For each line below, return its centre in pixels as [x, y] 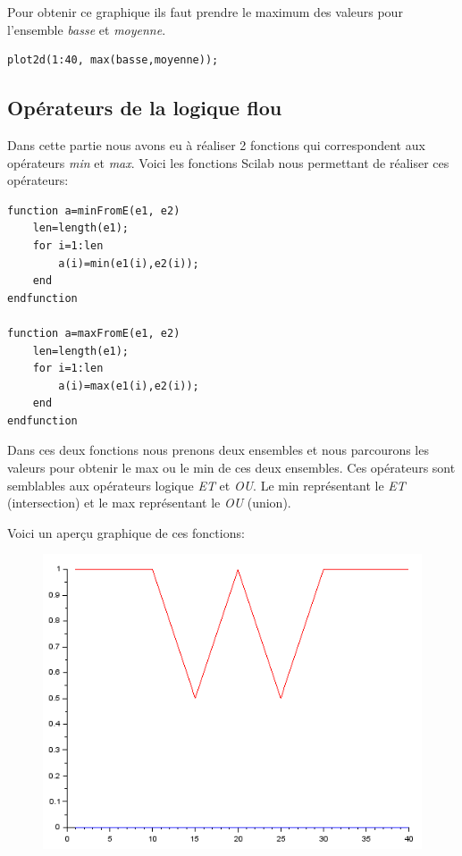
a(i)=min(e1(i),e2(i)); [129, 263]
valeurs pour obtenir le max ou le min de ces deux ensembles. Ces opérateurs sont [231, 468]
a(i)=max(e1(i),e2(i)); [129, 386]
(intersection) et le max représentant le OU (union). [149, 503]
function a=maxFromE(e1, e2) [94, 333]
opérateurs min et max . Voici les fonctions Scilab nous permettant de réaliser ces [228, 162]
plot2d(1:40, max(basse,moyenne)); [113, 60]
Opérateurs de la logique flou [145, 108]
